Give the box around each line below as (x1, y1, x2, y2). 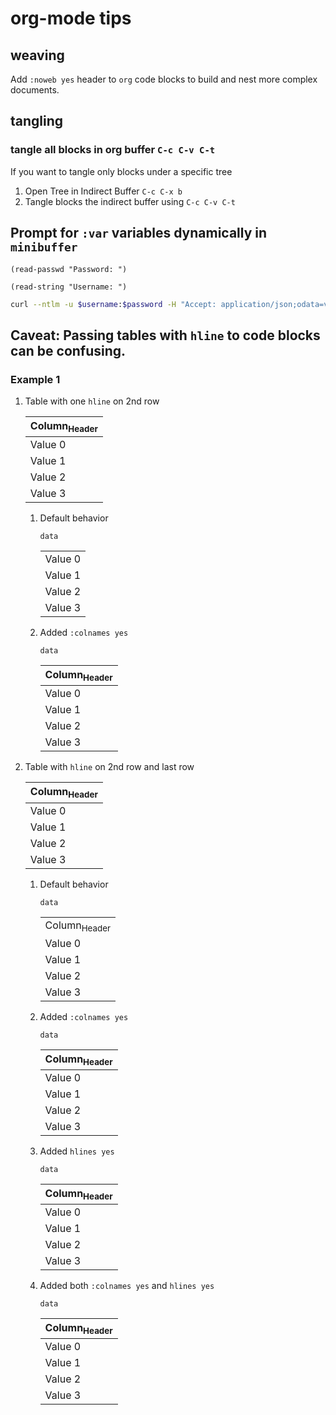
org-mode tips (10, 7, 132, 30)
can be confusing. (10, 342, 127, 359)
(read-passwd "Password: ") (10, 264, 128, 274)
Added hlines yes (39, 1145, 115, 1157)
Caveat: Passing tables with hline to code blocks (10, 327, 321, 344)
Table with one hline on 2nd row (24, 395, 160, 407)
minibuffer (10, 240, 78, 255)
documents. (10, 84, 60, 96)
